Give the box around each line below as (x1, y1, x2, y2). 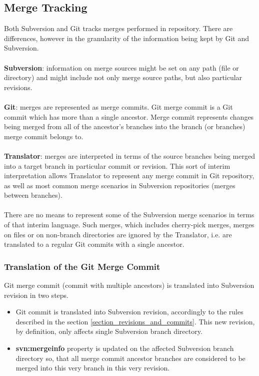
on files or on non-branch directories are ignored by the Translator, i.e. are (4, 229, 232, 239)
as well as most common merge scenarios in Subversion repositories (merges (4, 180, 235, 190)
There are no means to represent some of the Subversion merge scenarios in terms (4, 209, 254, 220)
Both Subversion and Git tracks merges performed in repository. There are (4, 23, 233, 34)
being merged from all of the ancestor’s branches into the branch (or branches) (4, 121, 245, 132)
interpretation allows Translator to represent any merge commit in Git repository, (4, 170, 254, 181)
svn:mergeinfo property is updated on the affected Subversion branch (15, 343, 234, 353)
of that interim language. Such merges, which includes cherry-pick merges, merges (4, 219, 254, 230)
